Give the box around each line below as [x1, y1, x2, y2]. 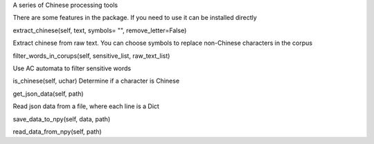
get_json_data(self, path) [12, 90, 84, 98]
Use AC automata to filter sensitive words [12, 64, 132, 72]
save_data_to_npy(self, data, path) [12, 114, 111, 123]
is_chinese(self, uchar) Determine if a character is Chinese [12, 76, 180, 85]
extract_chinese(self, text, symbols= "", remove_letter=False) [12, 26, 187, 34]
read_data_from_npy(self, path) [12, 127, 102, 136]
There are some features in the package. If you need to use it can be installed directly [12, 14, 258, 22]
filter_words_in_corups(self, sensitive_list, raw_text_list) [12, 52, 170, 60]
